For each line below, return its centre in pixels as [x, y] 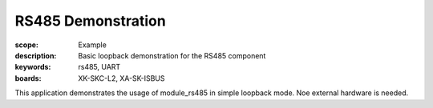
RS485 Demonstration [90, 21]
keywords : [33, 67]
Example [93, 45]
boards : [28, 78]
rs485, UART [99, 67]
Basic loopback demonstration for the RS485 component [172, 55]
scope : [27, 45]
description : [36, 55]
